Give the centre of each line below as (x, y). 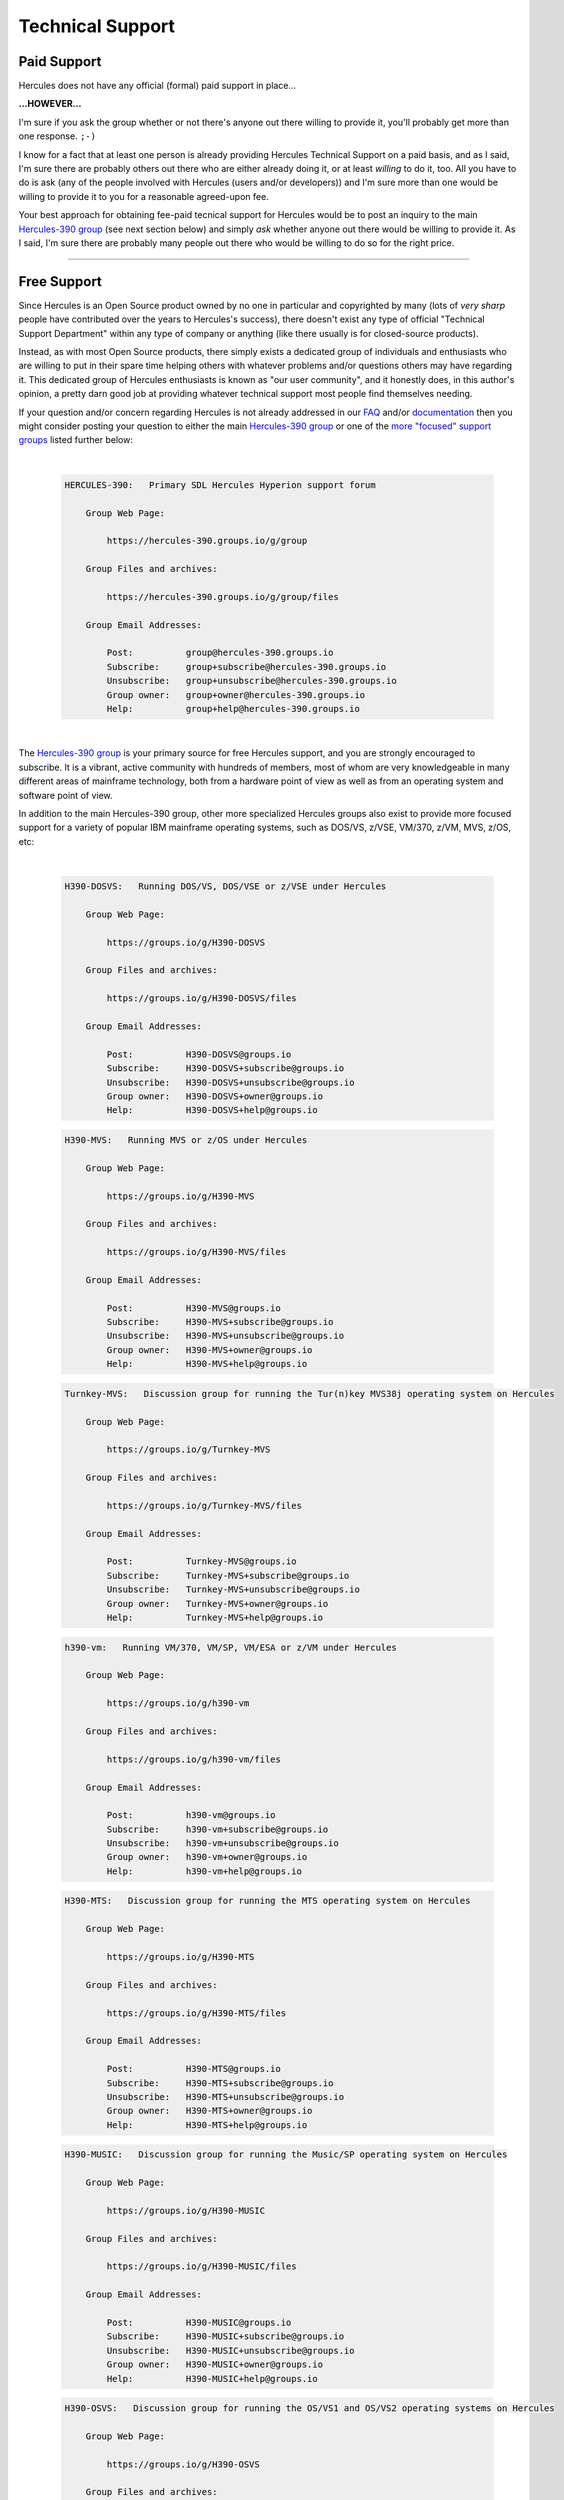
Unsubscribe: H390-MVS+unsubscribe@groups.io (225, 1336)
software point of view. (66, 795)
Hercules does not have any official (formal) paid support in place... (157, 86)
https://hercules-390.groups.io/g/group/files (222, 596)
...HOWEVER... (50, 104)
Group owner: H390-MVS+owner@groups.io (209, 1349)
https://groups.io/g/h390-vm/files (194, 1759)
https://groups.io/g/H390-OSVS (183, 2464)
